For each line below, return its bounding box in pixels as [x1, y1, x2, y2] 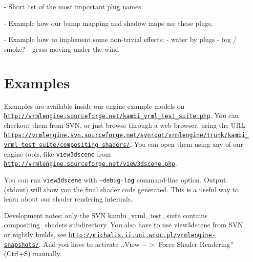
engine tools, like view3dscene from [4, 148, 111, 159]
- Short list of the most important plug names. [4, 1, 143, 11]
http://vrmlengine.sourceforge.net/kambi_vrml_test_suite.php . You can [4, 110, 239, 121]
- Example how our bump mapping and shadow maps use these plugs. [4, 18, 213, 28]
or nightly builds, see [4, 229, 66, 239]
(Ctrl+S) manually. [4, 248, 62, 259]
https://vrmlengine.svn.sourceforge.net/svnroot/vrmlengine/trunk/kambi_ [4, 132, 249, 139]
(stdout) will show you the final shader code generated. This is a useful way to [4, 184, 239, 194]
